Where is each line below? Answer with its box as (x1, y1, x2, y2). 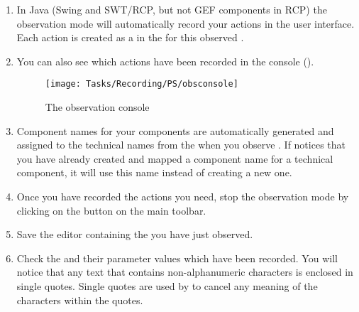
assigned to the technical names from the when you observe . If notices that (16, 137, 346, 152)
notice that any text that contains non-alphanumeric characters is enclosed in (16, 264, 353, 279)
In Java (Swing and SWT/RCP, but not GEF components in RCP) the (16, 2, 327, 16)
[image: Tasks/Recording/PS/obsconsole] (45, 79, 238, 90)
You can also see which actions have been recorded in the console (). (16, 53, 314, 68)
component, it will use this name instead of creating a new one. (16, 165, 292, 180)
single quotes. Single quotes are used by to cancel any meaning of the (16, 278, 318, 293)
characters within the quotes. (16, 292, 143, 307)
